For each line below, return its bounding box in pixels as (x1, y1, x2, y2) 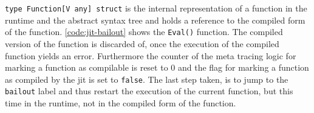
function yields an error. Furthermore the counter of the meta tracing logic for (5, 49, 296, 62)
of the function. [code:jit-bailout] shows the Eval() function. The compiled (5, 25, 283, 38)
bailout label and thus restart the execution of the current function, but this (5, 85, 293, 97)
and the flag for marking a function (177, 61, 309, 74)
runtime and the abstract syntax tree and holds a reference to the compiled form (5, 13, 305, 26)
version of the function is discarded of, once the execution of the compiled (5, 37, 279, 50)
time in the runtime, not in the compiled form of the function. (5, 97, 236, 109)
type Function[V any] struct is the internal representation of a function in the (5, 2, 307, 14)
